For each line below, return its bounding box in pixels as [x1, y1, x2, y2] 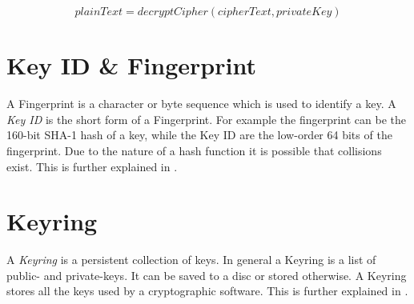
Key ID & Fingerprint [6, 49, 256, 82]
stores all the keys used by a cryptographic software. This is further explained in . [6, 282, 408, 299]
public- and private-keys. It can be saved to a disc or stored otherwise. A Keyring [6, 266, 407, 283]
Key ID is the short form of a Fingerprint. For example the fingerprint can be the [6, 110, 406, 127]
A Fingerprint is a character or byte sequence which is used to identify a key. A [6, 95, 396, 112]
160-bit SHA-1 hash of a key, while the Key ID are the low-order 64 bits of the [6, 126, 392, 143]
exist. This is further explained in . [6, 158, 178, 174]
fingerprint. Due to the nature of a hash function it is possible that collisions [6, 142, 382, 158]
